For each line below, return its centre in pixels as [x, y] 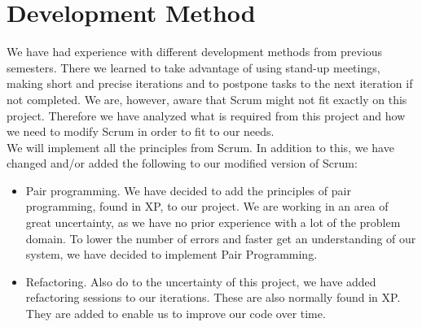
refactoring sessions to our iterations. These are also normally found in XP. [213, 297]
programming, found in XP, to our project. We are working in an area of [207, 206]
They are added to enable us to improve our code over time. [176, 314]
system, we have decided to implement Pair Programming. [171, 254]
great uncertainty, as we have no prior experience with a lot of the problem [213, 222]
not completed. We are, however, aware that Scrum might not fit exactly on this [207, 99]
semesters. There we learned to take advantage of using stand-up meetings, [193, 67]
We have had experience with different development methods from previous [195, 52]
